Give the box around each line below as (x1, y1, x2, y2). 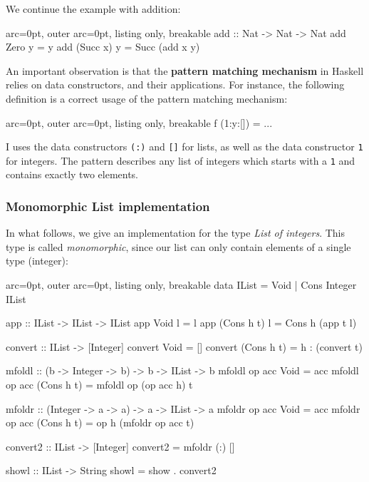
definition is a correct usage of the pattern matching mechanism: (6, 91, 288, 106)
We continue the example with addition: (6, 1, 181, 16)
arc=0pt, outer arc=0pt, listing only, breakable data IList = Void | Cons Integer (6, 277, 357, 292)
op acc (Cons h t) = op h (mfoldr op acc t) (6, 415, 194, 430)
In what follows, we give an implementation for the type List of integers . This (6, 225, 345, 240)
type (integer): (6, 253, 68, 268)
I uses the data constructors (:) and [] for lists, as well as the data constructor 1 (6, 139, 363, 154)
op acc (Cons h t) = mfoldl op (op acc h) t (6, 377, 193, 392)
